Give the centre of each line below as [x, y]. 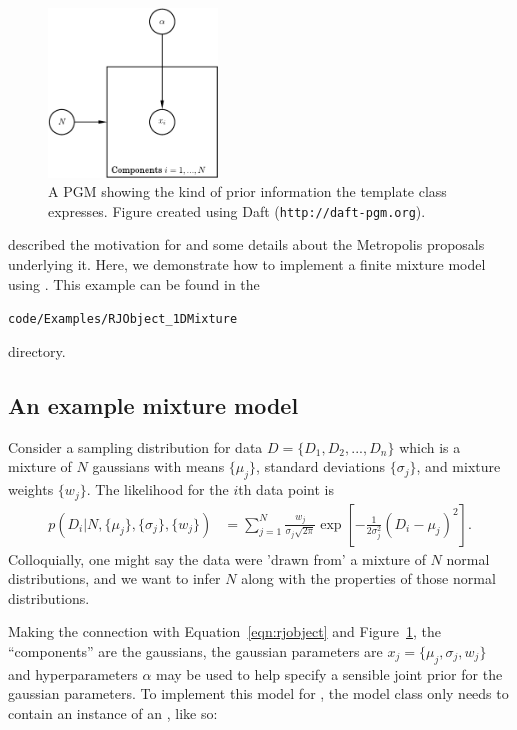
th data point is [286, 489]
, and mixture [458, 466]
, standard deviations [321, 466]
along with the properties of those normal [368, 578]
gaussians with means [158, 466]
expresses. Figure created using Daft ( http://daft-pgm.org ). [237, 210]
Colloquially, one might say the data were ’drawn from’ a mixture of [217, 558]
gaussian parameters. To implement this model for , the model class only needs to [258, 693]
